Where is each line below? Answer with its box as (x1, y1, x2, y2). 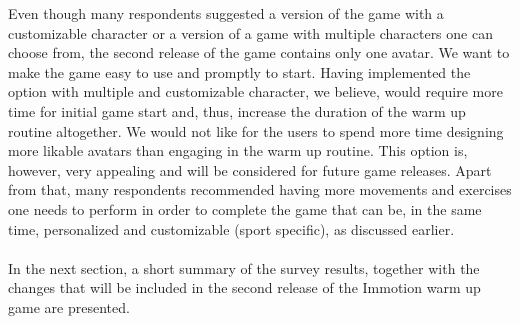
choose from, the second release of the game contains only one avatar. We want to (8, 42, 510, 63)
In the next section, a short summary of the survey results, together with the (8, 257, 480, 278)
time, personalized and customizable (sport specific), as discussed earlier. (8, 218, 455, 239)
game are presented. (8, 296, 130, 317)
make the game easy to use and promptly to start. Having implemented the (8, 61, 471, 82)
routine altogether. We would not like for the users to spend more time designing (8, 120, 504, 141)
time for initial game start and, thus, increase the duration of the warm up (8, 100, 466, 121)
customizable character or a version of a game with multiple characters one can (8, 22, 493, 43)
